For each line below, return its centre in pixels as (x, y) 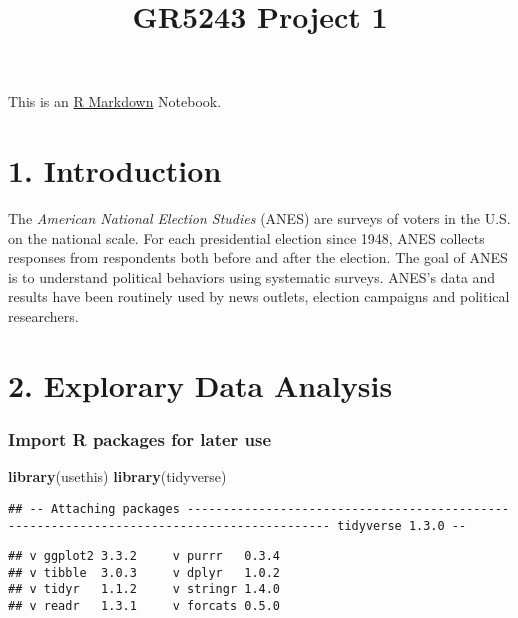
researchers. (43, 316)
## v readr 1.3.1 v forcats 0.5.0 (144, 606)
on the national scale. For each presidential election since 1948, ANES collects (246, 237)
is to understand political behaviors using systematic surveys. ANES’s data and (252, 276)
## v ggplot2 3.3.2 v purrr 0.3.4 (144, 556)
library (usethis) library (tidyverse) (117, 476)
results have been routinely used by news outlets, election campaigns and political (259, 296)
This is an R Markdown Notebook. (115, 101)
